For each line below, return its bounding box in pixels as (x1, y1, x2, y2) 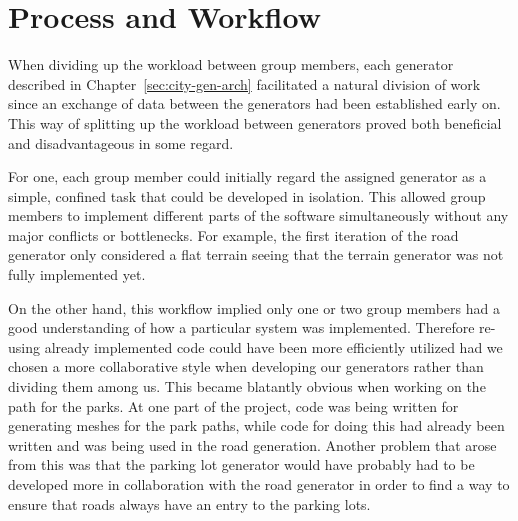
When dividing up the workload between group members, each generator (8, 54, 454, 75)
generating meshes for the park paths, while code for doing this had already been (8, 415, 505, 436)
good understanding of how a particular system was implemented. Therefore (8, 317, 475, 338)
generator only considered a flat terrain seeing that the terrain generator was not (8, 244, 504, 265)
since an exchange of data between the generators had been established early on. (8, 93, 501, 114)
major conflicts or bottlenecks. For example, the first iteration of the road (8, 224, 459, 245)
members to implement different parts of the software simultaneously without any (8, 205, 509, 226)
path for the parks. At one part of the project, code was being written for (8, 395, 459, 416)
